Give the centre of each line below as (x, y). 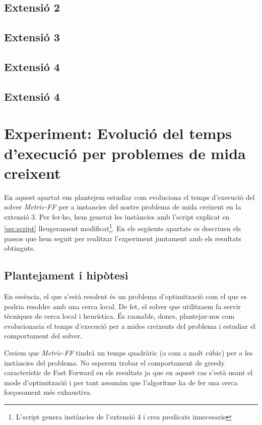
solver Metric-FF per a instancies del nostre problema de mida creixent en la (123, 207)
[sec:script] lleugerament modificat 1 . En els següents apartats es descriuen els (123, 228)
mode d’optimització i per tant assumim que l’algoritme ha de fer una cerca (121, 382)
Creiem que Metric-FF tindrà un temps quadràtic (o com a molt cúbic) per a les (128, 353)
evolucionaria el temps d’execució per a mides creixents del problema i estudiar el (130, 326)
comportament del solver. (43, 336)
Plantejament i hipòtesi (66, 275)
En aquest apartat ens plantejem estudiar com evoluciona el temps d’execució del (129, 197)
